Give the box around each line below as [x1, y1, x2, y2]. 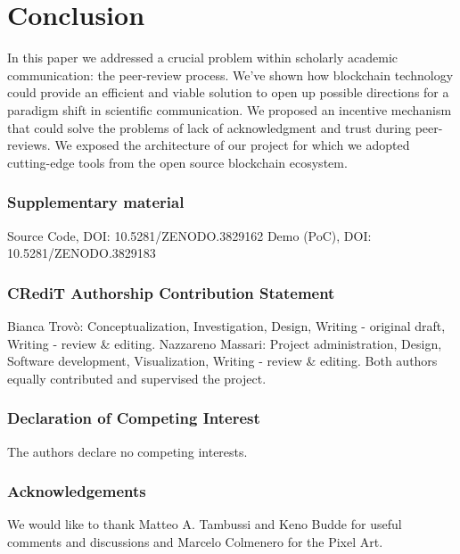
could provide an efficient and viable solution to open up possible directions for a [7, 83, 449, 102]
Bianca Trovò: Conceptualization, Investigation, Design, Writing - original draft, [7, 316, 446, 335]
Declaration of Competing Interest [7, 407, 260, 429]
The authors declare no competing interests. [7, 442, 248, 460]
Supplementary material [7, 191, 185, 213]
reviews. [7, 136, 51, 154]
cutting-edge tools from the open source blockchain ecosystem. [7, 153, 348, 171]
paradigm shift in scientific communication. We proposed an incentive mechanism [7, 100, 452, 119]
